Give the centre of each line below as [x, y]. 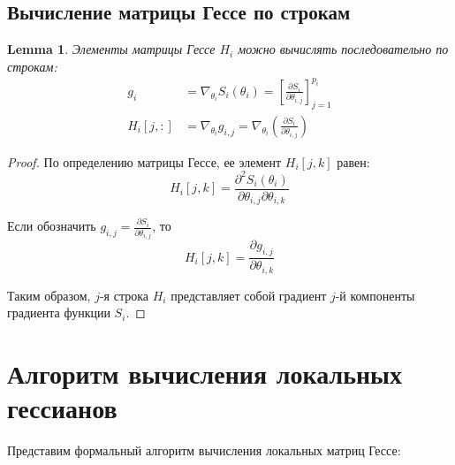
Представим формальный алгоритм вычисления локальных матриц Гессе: [204, 450]
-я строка [124, 295]
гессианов [62, 408]
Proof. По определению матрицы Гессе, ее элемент [144, 161]
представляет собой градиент [249, 295]
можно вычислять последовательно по [343, 49]
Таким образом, [49, 295]
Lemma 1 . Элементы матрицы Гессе [111, 49]
